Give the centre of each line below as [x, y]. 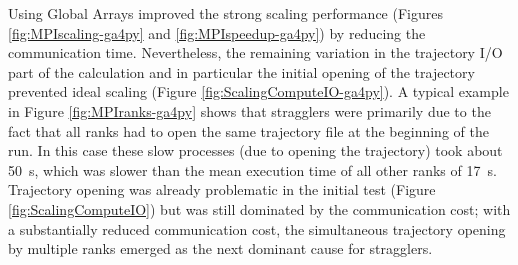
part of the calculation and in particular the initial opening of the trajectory [241, 71]
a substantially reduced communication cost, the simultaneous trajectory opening [257, 228]
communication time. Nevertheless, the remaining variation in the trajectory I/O [255, 52]
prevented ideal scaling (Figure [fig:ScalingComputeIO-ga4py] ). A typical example [258, 91]
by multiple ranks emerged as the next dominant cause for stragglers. [220, 248]
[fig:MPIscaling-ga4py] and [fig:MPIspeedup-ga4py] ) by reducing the [217, 32]
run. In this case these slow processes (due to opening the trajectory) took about [255, 150]
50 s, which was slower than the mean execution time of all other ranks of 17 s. [252, 169]
